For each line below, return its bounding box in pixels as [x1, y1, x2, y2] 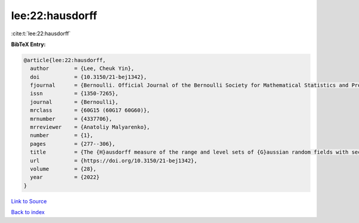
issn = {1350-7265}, [30, 90, 119, 97]
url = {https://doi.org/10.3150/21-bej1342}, [30, 157, 197, 164]
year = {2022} [30, 174, 100, 181]
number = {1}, [30, 132, 94, 139]
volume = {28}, [30, 166, 97, 172]
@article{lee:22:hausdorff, [23, 57, 106, 63]
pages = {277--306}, [30, 140, 116, 147]
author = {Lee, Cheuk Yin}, [30, 65, 135, 72]
